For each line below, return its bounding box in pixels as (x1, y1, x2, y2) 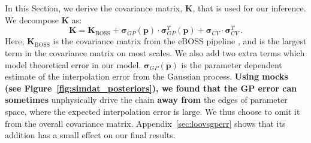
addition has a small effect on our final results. (5, 129, 176, 141)
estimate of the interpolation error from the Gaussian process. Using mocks (5, 70, 288, 83)
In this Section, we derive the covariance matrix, (5, 2, 183, 14)
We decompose (5, 13, 59, 26)
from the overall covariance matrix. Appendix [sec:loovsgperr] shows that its (5, 117, 286, 129)
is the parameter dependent (181, 58, 282, 71)
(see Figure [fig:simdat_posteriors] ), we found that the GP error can (5, 81, 297, 94)
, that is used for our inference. (192, 2, 306, 14)
